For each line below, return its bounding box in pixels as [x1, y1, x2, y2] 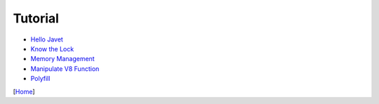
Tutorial [13, 11, 60, 26]
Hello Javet [30, 35, 63, 44]
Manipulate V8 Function [30, 64, 100, 73]
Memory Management [30, 55, 95, 63]
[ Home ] [13, 87, 35, 96]
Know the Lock [30, 44, 74, 53]
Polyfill [30, 74, 51, 83]
